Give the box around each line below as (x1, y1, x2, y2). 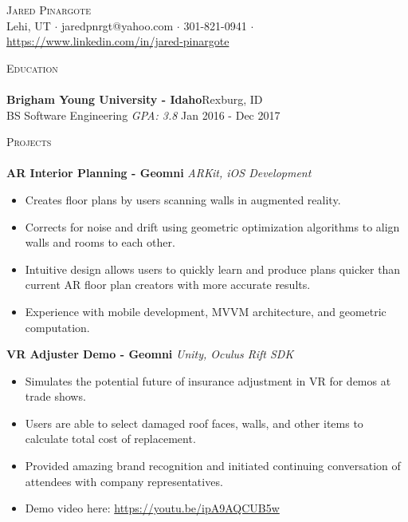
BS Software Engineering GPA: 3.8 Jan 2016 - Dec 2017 (6, 106, 280, 123)
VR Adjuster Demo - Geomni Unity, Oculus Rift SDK (6, 346, 294, 362)
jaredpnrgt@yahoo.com (61, 17, 174, 34)
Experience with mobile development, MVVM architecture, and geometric (25, 303, 386, 319)
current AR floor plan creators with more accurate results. (25, 276, 311, 293)
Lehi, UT (6, 17, 51, 34)
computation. (25, 318, 90, 335)
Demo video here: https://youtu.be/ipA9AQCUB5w (25, 500, 280, 516)
